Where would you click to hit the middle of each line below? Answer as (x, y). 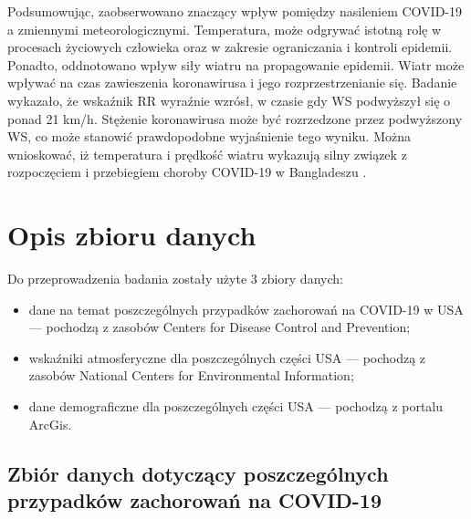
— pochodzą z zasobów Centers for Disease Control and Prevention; (220, 327)
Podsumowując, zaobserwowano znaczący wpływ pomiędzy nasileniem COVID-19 (235, 11)
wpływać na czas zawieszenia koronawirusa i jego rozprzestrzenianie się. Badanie (232, 83)
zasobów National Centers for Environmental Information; (191, 375)
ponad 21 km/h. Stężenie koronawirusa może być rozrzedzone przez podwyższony (235, 118)
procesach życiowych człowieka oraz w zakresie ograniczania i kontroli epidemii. (230, 47)
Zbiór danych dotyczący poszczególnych (198, 473)
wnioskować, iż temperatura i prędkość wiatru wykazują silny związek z (207, 154)
